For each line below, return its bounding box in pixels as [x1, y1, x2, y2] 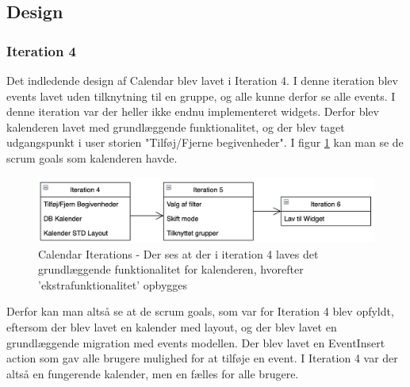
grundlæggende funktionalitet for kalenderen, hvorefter [38, 261, 304, 278]
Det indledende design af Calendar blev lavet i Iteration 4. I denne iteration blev [6, 72, 398, 88]
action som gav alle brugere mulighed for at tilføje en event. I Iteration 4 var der [6, 350, 398, 366]
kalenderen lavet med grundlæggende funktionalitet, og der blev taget [6, 118, 345, 135]
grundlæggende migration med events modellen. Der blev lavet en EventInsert [6, 334, 385, 351]
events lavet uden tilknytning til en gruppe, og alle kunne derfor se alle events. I [6, 87, 396, 104]
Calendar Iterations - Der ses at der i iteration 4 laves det [38, 245, 319, 262]
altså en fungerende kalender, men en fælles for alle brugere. [6, 365, 299, 381]
